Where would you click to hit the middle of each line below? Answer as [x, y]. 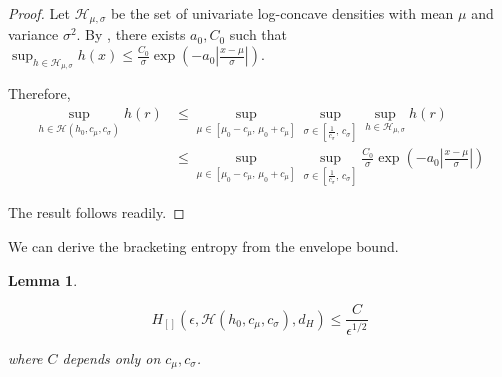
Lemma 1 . [43, 279]
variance [33, 34]
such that [258, 34]
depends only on [111, 357]
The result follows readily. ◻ [96, 212]
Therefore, [39, 93]
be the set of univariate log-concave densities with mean [282, 13]
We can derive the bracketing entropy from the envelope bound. [203, 245]
